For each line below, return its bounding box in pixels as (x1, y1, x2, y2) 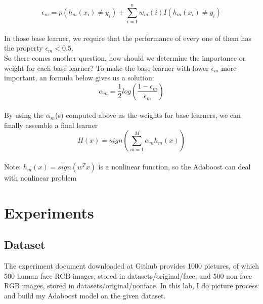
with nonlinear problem (4, 172, 77, 183)
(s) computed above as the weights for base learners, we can (55, 110, 241, 120)
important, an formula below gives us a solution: (4, 72, 154, 83)
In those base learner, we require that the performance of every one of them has (4, 32, 251, 43)
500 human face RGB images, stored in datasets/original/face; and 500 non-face (4, 270, 252, 281)
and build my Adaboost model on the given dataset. (4, 290, 166, 301)
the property (4, 42, 43, 53)
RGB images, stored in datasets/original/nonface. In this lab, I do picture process (4, 280, 258, 291)
